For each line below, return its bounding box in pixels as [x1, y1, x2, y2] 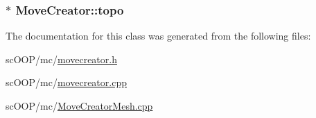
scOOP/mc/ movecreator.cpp [6, 75, 127, 90]
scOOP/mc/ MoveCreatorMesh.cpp [6, 99, 153, 112]
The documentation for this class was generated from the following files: [6, 28, 311, 43]
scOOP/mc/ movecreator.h [6, 51, 117, 66]
